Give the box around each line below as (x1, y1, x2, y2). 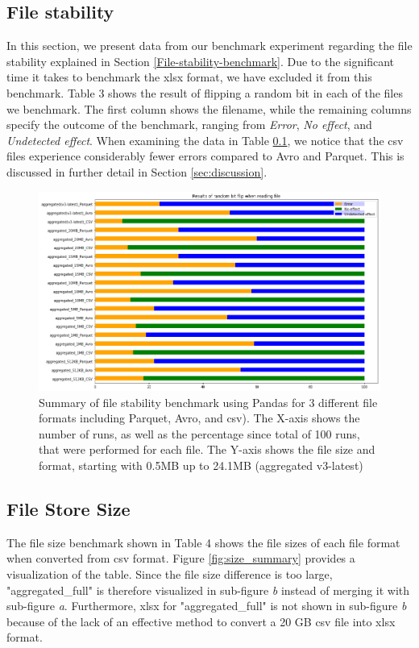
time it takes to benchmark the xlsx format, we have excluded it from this (6, 69, 372, 85)
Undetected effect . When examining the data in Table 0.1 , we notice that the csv (6, 131, 404, 148)
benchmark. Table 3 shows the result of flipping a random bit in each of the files (6, 84, 403, 101)
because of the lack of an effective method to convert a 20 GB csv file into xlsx (6, 613, 396, 629)
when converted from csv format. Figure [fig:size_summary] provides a (6, 550, 355, 567)
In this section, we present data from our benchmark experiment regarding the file (6, 37, 413, 54)
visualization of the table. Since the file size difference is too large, (6, 565, 333, 582)
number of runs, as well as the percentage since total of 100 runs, (39, 425, 360, 442)
